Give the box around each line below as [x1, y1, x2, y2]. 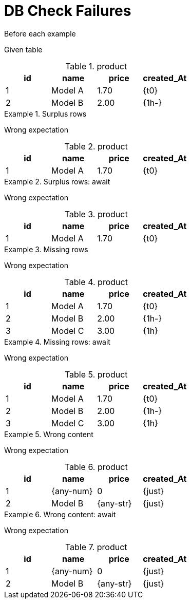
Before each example [4, 29, 76, 38]
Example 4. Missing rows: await [4, 337, 110, 346]
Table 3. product [64, 209, 128, 219]
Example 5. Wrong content [4, 429, 93, 439]
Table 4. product [64, 276, 128, 287]
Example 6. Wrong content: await [4, 510, 116, 519]
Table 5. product [64, 369, 128, 380]
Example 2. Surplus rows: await [4, 177, 110, 186]
